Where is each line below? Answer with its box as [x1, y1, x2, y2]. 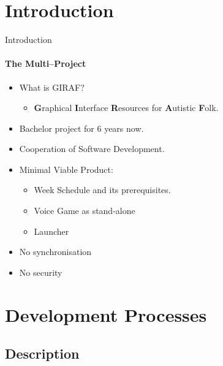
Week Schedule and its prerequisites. [34, 183, 171, 196]
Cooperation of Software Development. [19, 142, 165, 155]
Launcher [34, 224, 69, 237]
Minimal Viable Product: [19, 162, 113, 175]
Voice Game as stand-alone [34, 204, 135, 217]
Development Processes [5, 302, 207, 327]
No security [19, 265, 62, 278]
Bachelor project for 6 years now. [19, 121, 144, 134]
